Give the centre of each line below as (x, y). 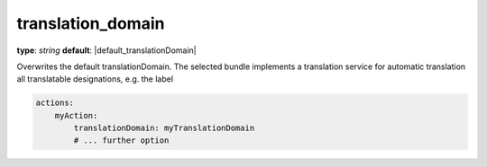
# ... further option (121, 141)
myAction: (76, 115)
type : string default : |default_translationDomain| (107, 50)
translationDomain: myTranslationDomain (164, 128)
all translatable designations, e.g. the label (95, 79)
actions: (55, 103)
